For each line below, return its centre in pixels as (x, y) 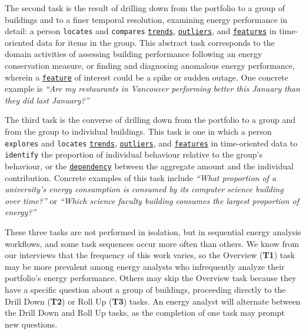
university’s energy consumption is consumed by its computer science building (144, 189)
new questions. (31, 324)
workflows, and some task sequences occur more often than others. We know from (152, 243)
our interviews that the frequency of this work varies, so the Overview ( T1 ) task (150, 255)
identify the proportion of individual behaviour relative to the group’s (134, 154)
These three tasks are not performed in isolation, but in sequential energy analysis (153, 232)
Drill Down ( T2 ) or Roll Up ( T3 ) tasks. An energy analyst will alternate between (153, 301)
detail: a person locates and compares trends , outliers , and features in (141, 31)
